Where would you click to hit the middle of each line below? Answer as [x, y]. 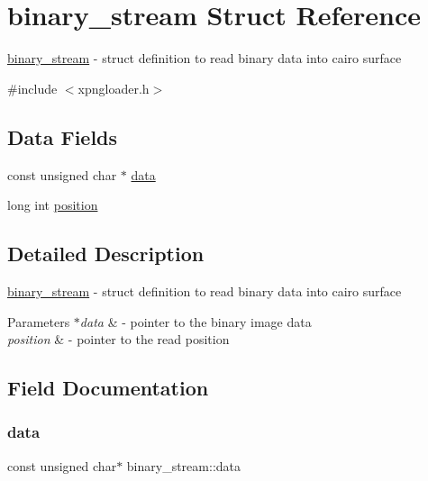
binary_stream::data [183, 465]
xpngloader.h [114, 88]
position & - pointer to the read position [118, 339]
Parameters [39, 321]
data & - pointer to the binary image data [196, 321]
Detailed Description [106, 254]
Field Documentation [108, 388]
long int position [53, 205]
